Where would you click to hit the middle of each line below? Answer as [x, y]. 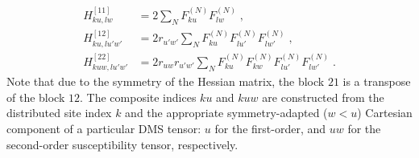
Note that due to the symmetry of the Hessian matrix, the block [166, 81]
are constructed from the [323, 97]
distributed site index [59, 113]
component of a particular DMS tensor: [104, 128]
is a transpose [377, 81]
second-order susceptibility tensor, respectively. [122, 144]
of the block [36, 97]
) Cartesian [385, 113]
